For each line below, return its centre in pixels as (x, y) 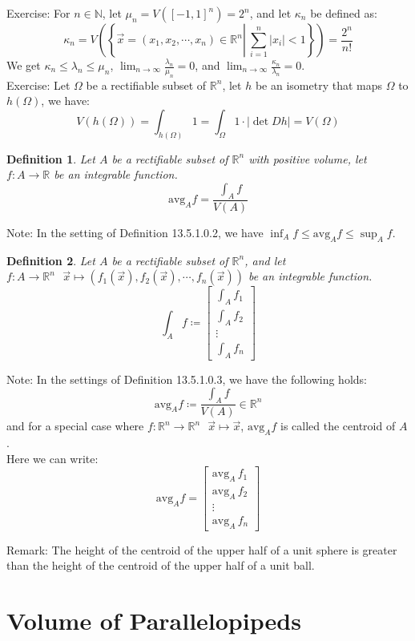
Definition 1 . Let (51, 158)
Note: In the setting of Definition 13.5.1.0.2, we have (135, 232)
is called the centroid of (338, 426)
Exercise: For (38, 13)
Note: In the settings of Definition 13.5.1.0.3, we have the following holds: (187, 379)
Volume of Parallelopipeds (154, 621)
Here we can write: (52, 458)
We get (24, 65)
